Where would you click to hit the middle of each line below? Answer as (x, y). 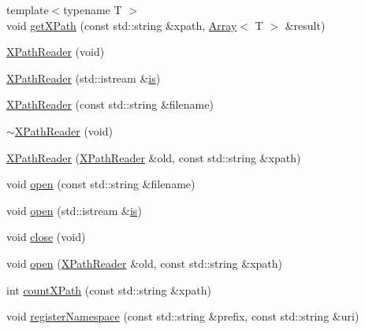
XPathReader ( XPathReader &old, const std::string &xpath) (154, 157)
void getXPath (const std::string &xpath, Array (122, 25)
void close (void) (46, 237)
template (28, 9)
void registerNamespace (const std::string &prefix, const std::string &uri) (183, 316)
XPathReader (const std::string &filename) (110, 104)
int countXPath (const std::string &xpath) (109, 289)
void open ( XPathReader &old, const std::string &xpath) (145, 263)
